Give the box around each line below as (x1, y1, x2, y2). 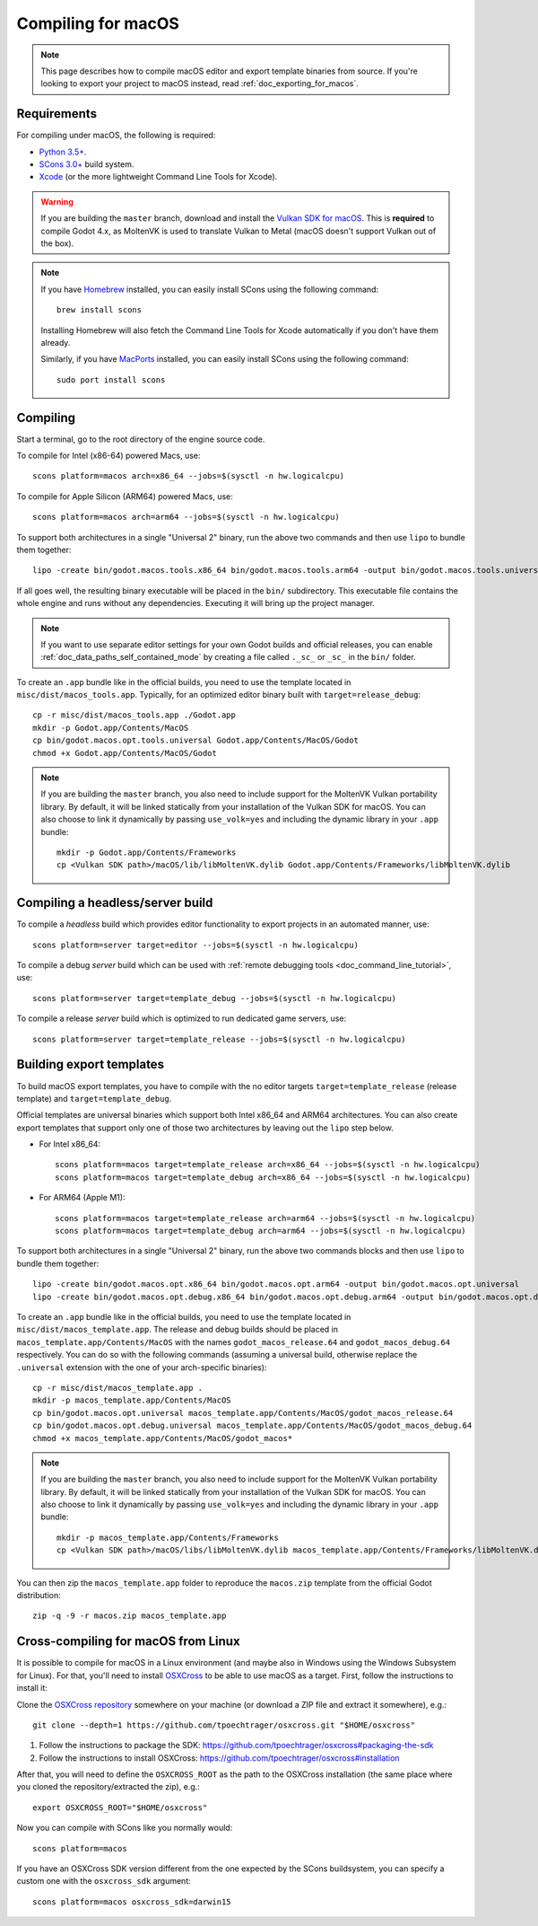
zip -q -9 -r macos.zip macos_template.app (32, 1611, 227, 1621)
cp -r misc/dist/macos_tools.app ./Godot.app (32, 710, 237, 720)
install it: (16, 1683, 48, 1693)
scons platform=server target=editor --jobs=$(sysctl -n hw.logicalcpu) (32, 939, 359, 950)
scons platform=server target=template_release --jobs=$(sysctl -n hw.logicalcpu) (32, 1033, 406, 1044)
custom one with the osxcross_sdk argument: (16, 1876, 192, 1886)
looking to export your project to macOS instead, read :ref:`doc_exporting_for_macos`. (40, 78, 359, 89)
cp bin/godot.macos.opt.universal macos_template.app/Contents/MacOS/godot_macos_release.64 (32, 1408, 454, 1418)
